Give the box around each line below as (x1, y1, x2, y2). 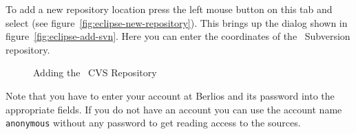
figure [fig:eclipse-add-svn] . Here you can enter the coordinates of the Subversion (6, 29, 350, 43)
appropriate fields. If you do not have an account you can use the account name (6, 102, 342, 116)
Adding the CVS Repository (33, 65, 157, 80)
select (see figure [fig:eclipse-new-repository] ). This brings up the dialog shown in (6, 15, 348, 30)
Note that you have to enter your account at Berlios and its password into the (6, 88, 335, 102)
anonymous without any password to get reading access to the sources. (6, 115, 301, 130)
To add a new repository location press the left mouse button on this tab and (6, 2, 333, 16)
